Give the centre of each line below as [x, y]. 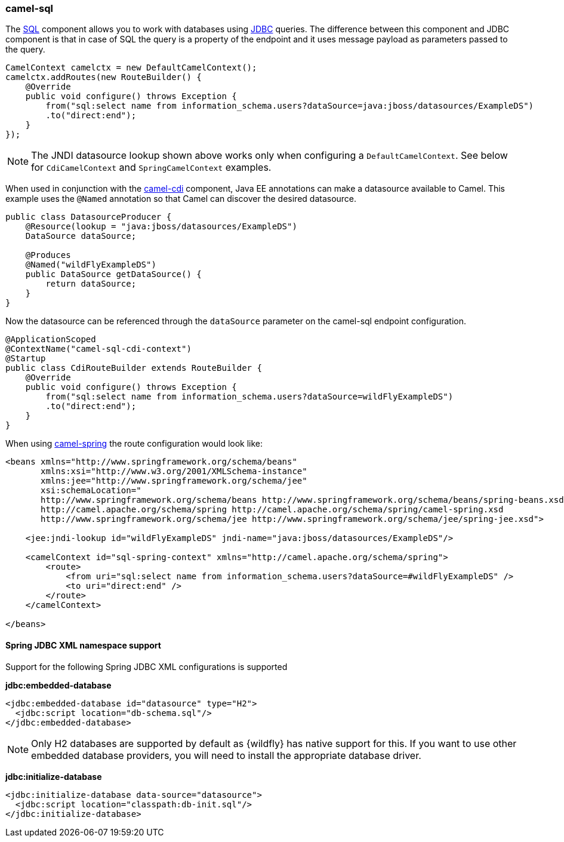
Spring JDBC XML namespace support [83, 645]
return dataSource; [91, 284]
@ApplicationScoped [51, 339]
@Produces [48, 255]
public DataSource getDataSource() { [113, 274]
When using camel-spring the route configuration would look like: [134, 444]
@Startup [26, 359]
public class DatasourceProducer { [89, 217]
